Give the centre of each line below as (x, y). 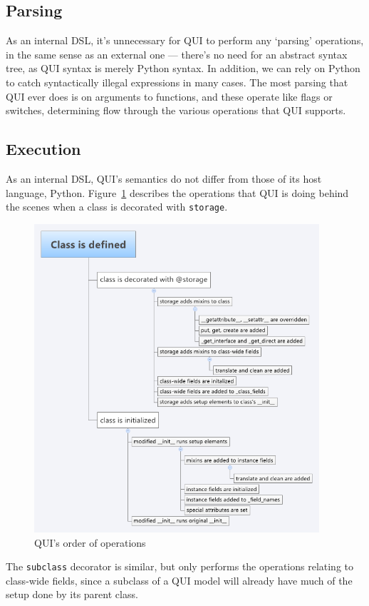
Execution (43, 149)
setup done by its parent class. (72, 594)
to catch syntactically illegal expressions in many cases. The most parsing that (177, 82)
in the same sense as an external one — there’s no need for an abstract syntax (177, 54)
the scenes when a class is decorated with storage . (117, 207)
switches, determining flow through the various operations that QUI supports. (176, 110)
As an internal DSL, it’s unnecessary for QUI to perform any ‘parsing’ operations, (185, 40)
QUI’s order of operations (90, 542)
